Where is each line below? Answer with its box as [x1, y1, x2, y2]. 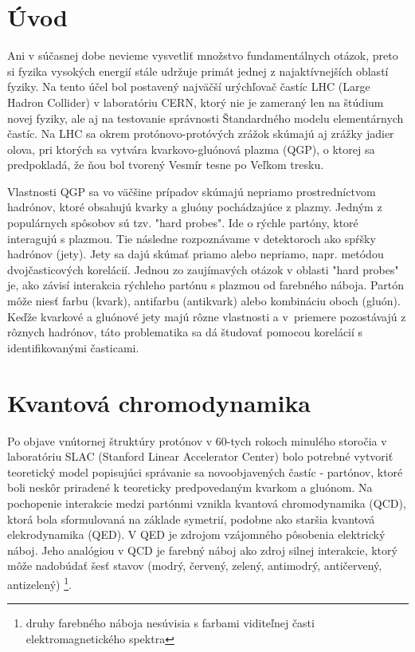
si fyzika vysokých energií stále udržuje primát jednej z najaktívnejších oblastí [7, 62, 389, 79]
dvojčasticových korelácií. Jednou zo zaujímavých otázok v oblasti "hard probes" [7, 261, 399, 277]
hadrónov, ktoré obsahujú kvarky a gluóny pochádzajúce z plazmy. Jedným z [7, 198, 382, 215]
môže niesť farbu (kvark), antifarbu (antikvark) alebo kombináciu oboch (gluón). [7, 293, 401, 309]
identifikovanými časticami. [7, 339, 139, 355]
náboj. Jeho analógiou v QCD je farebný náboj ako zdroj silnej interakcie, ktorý [7, 541, 397, 558]
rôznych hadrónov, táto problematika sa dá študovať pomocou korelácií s [7, 324, 363, 340]
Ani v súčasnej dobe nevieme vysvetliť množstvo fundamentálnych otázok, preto [7, 47, 398, 64]
